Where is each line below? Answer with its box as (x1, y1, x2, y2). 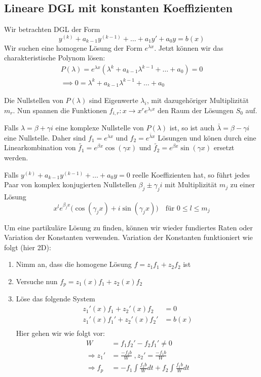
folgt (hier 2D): (4, 242, 51, 252)
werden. (4, 152, 28, 163)
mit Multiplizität (165, 179, 217, 190)
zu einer (230, 179, 255, 190)
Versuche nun (16, 276, 58, 287)
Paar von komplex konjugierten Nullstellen (4, 179, 136, 190)
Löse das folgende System (16, 293, 95, 304)
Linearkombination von (4, 142, 76, 153)
